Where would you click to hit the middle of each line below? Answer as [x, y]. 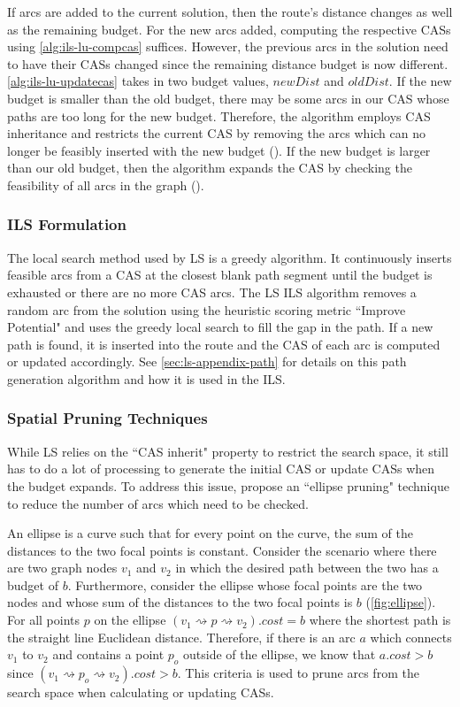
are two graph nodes [62, 568]
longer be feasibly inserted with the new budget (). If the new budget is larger [219, 150]
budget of [33, 584]
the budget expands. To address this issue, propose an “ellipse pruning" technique [228, 485]
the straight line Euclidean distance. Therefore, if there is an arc [181, 637]
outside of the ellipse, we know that [280, 654]
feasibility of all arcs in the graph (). [106, 184]
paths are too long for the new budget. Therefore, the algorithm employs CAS [219, 115]
